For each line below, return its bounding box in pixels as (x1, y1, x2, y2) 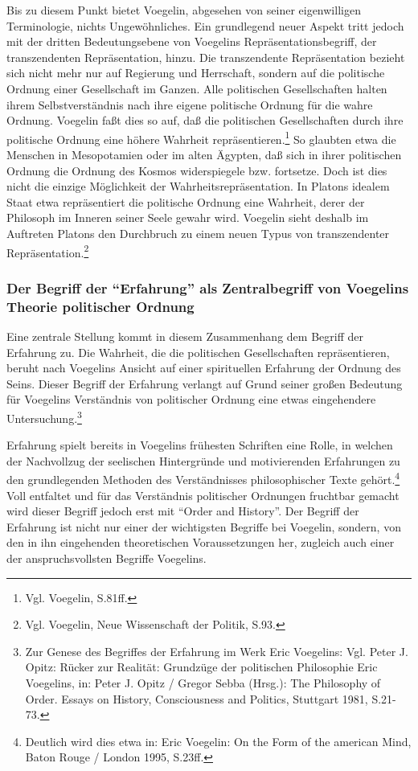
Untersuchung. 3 (6, 407, 82, 426)
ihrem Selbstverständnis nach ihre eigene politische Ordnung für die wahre (6, 96, 373, 113)
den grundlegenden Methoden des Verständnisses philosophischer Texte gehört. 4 (6, 469, 400, 488)
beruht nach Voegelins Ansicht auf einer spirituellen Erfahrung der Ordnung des (6, 359, 401, 376)
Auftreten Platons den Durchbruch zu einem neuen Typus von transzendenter (6, 224, 390, 241)
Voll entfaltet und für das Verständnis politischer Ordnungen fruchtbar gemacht (6, 486, 400, 503)
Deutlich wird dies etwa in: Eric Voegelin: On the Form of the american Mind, (25, 732, 412, 749)
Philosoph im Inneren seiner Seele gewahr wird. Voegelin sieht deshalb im (6, 209, 369, 226)
